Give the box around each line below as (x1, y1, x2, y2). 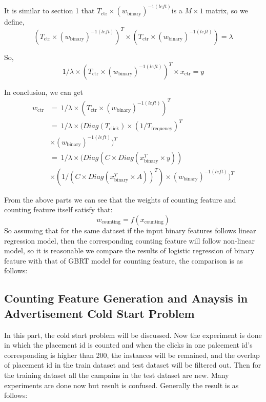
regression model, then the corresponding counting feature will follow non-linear (4, 235, 255, 246)
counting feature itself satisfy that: (4, 204, 113, 215)
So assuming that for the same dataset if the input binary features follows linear (4, 225, 256, 235)
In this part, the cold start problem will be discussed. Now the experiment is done (4, 329, 262, 340)
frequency (151, 126, 173, 131)
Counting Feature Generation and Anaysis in (4, 290, 248, 306)
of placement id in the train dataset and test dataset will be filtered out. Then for (4, 359, 261, 370)
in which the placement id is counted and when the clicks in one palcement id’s (4, 339, 253, 350)
